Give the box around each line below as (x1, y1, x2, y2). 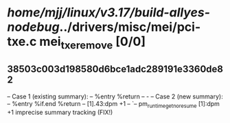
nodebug (7, 19, 60, 35)
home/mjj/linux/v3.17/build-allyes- (7, 5, 211, 20)
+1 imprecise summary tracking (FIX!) (7, 108, 113, 117)
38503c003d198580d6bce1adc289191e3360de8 (7, 64, 223, 75)
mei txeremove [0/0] (39, 34, 146, 52)
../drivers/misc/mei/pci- (59, 19, 201, 35)
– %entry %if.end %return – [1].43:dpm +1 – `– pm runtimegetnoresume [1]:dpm (7, 99, 220, 109)
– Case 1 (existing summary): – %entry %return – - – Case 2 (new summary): (7, 92, 223, 100)
